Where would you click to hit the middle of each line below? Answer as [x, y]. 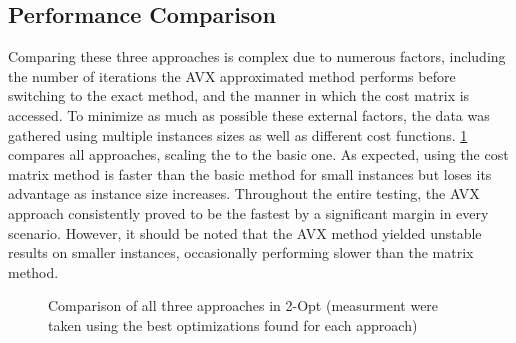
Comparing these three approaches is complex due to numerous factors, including [257, 56]
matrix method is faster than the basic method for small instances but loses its [250, 173]
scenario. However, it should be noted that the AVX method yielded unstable [245, 232]
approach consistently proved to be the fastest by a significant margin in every [248, 212]
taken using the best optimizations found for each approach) [233, 324]
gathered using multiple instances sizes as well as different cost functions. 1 [238, 134]
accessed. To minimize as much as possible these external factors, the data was [249, 114]
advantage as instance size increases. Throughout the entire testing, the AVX [244, 193]
